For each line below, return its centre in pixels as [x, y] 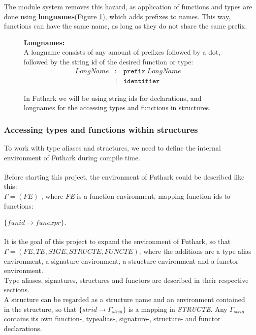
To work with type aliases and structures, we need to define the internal [112, 148]
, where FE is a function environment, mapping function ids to [136, 196]
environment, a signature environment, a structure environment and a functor [121, 260]
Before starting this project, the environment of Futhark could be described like [124, 176]
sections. [17, 289]
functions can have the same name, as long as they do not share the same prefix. [126, 26]
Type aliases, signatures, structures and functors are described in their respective [126, 280]
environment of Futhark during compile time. [72, 157]
